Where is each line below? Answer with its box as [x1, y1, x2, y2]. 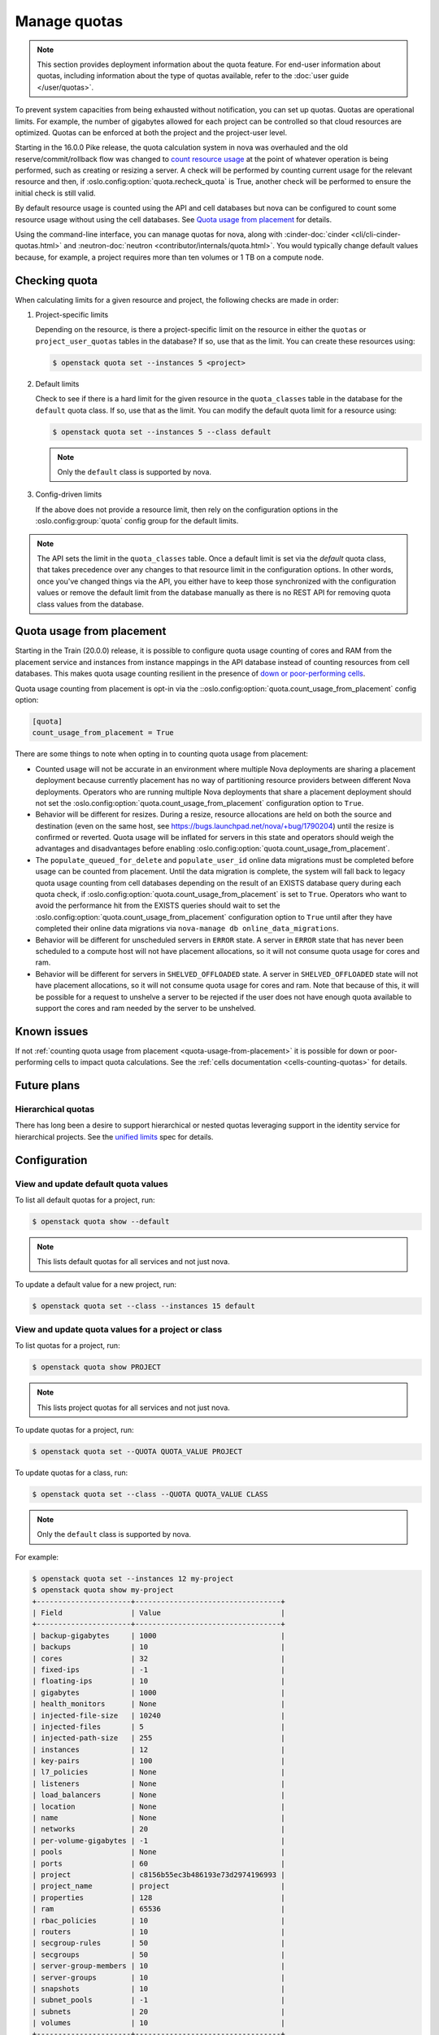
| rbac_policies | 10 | [32, 1915, 285, 1925]
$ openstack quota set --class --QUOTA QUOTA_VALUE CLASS [32, 1490, 268, 1499]
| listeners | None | [32, 1779, 285, 1788]
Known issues [15, 1024, 89, 1038]
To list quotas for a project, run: [15, 1341, 121, 1350]
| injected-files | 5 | [32, 1722, 285, 1731]
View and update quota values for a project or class [15, 1324, 223, 1335]
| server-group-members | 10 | [32, 1962, 285, 1971]
